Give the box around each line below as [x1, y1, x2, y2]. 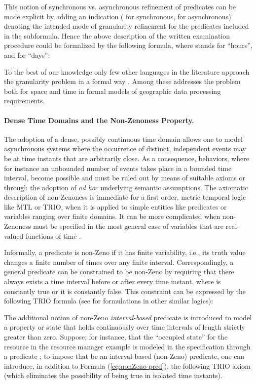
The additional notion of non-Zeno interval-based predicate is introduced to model [4, 312, 252, 322]
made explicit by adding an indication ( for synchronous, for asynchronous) [4, 11, 231, 21]
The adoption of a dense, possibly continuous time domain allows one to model [4, 133, 243, 144]
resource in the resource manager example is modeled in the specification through [4, 341, 251, 351]
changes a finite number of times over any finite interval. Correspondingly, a [4, 256, 234, 267]
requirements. [4, 95, 45, 106]
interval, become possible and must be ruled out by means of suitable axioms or [4, 172, 246, 183]
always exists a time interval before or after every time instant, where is [4, 276, 221, 287]
